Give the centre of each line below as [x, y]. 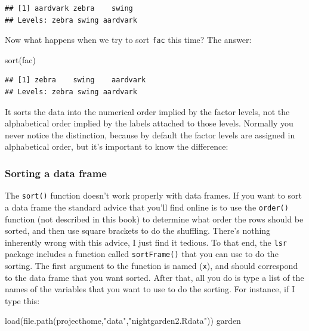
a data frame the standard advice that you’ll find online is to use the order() [147, 207]
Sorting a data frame [56, 173]
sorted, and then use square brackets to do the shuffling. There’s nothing [138, 231]
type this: [22, 300]
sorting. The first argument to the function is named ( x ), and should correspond [152, 266]
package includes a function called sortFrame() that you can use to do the [142, 254]
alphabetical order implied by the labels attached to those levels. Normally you [149, 123]
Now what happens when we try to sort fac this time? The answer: [128, 40]
